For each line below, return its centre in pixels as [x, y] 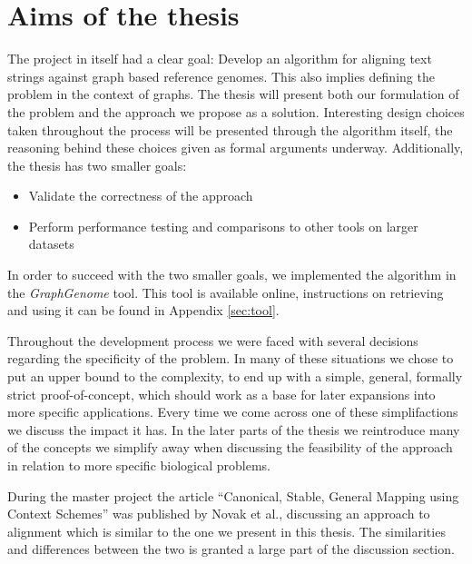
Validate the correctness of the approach [141, 196]
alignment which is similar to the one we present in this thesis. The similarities [226, 531]
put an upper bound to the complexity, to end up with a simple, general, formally [235, 376]
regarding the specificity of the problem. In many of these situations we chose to [231, 358]
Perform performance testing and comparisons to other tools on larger [223, 226]
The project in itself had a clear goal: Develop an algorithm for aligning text [220, 59]
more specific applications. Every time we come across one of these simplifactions [233, 412]
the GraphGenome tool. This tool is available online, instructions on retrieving [226, 292]
